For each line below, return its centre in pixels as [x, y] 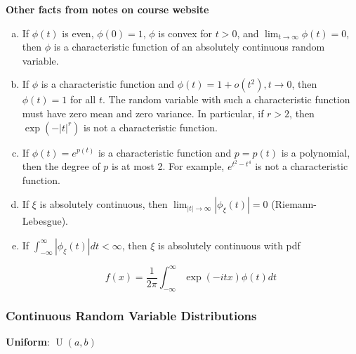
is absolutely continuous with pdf [229, 245]
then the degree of [61, 166]
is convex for [185, 33]
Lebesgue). [45, 221]
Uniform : [28, 342]
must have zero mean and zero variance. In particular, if [143, 113]
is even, [78, 33]
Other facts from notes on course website [107, 9]
